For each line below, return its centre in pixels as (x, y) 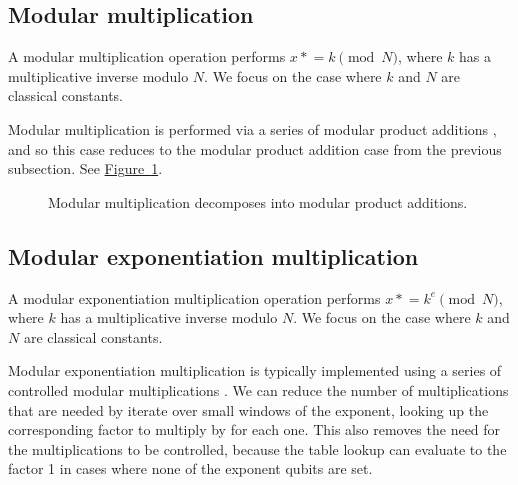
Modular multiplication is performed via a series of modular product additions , (252, 128)
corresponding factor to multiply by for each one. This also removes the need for (254, 429)
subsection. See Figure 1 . (85, 168)
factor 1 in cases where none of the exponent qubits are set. (190, 468)
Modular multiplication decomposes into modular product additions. (258, 201)
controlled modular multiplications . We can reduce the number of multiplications (258, 389)
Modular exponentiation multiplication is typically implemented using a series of (255, 370)
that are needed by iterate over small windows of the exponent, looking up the (248, 409)
